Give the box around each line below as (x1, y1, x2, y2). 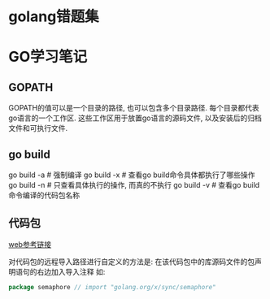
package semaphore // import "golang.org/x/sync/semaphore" (8, 283, 217, 291)
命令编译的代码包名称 (8, 190, 80, 200)
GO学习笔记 (8, 48, 88, 66)
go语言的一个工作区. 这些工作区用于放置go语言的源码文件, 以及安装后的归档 (8, 113, 262, 123)
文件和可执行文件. (8, 123, 68, 133)
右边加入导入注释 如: (36, 266, 106, 276)
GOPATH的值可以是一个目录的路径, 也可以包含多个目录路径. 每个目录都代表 (8, 103, 259, 113)
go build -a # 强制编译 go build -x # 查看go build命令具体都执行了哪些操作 (8, 170, 255, 180)
